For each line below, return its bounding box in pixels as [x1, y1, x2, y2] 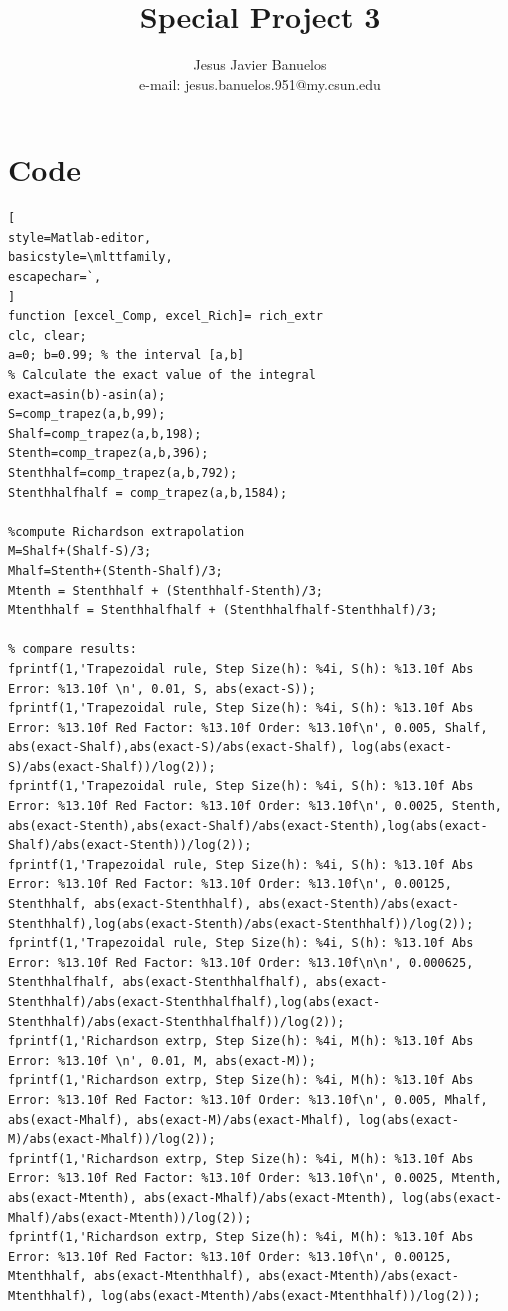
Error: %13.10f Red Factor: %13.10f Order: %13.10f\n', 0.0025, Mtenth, [8, 1171, 502, 1186]
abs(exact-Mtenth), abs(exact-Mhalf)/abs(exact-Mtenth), [8, 1190, 395, 1205]
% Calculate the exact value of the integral [8, 368, 316, 382]
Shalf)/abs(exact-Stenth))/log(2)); [8, 838, 252, 853]
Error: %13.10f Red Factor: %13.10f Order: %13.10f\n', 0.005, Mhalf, [8, 1092, 488, 1107]
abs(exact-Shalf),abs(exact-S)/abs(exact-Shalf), [8, 740, 345, 755]
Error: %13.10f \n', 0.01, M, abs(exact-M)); [8, 1053, 316, 1068]
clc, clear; [8, 328, 87, 343]
